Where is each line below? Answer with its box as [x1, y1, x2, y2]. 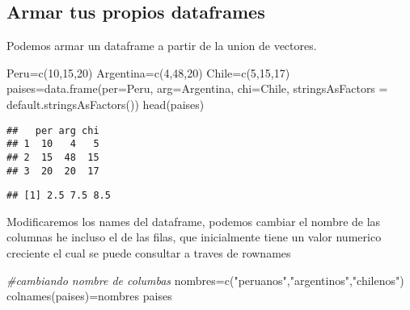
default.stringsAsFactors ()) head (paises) [6, 95, 205, 112]
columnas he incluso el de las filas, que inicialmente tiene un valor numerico [6, 228, 382, 245]
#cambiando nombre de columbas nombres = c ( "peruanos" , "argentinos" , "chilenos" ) [6, 271, 404, 288]
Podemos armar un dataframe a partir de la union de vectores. [6, 37, 317, 54]
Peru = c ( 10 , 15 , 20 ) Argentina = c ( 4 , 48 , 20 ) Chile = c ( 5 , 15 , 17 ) [6, 64, 290, 81]
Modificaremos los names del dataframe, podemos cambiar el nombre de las [6, 212, 381, 229]
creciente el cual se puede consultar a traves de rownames [6, 245, 291, 262]
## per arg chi [6, 124, 99, 136]
